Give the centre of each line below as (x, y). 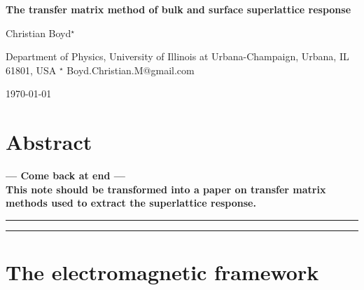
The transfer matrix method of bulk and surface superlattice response (178, 9)
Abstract (49, 142)
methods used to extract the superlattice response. (131, 203)
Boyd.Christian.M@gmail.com (131, 70)
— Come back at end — (65, 175)
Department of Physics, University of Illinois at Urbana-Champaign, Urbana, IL (177, 56)
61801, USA (31, 70)
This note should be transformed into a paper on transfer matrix (166, 189)
